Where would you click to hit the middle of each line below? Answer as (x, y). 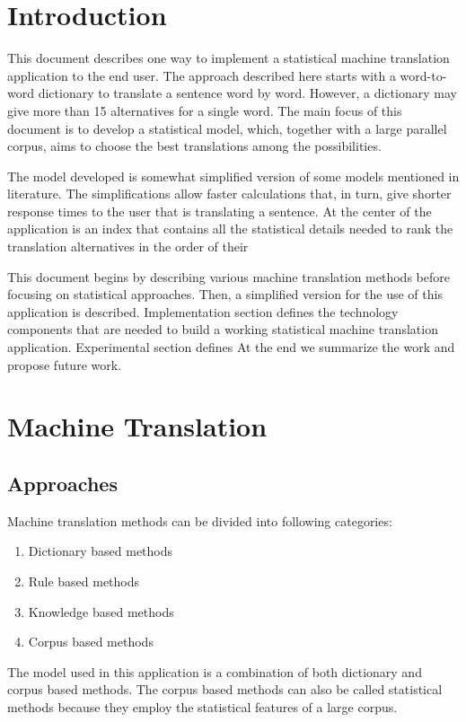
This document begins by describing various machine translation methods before (229, 276)
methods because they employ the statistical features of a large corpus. (202, 706)
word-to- (423, 75)
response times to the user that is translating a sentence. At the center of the (220, 211)
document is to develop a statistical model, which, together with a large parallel (227, 128)
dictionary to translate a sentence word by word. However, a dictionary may (247, 93)
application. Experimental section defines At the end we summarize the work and (231, 347)
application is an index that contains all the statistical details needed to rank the (230, 229)
